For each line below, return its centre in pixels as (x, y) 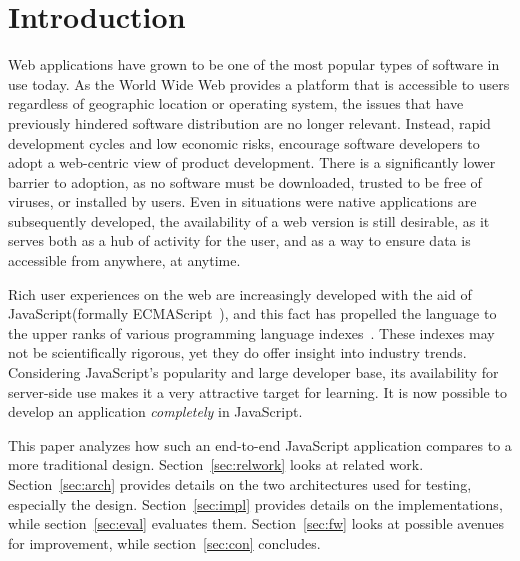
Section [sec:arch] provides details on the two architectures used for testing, (240, 484)
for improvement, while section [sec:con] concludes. (164, 542)
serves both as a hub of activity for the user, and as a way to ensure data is (239, 240)
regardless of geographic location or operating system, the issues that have (236, 103)
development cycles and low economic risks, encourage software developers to (244, 142)
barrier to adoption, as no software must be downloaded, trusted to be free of (245, 181)
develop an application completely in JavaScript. (155, 411)
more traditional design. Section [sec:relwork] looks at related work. (216, 464)
